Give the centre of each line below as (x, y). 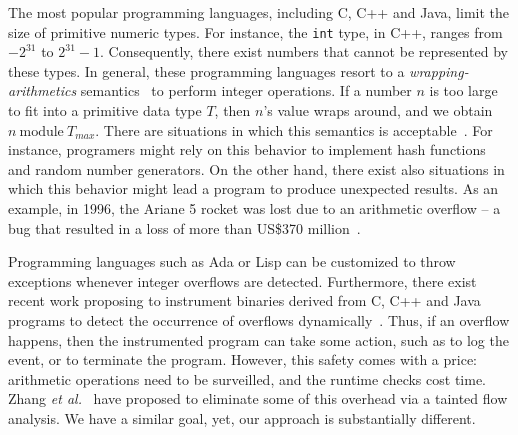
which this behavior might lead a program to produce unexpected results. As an (253, 188)
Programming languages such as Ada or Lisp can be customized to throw (232, 261)
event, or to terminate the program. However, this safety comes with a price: (243, 359)
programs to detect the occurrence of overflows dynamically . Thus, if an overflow (259, 319)
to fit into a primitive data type (105, 110)
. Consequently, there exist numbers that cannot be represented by (303, 51)
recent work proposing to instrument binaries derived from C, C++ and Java (244, 300)
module (41, 131)
